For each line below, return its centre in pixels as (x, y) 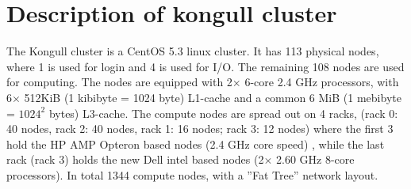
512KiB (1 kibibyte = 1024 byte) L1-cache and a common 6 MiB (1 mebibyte (213, 97)
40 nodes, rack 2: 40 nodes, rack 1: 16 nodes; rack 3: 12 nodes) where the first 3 (200, 129)
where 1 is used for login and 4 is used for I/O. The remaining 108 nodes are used (205, 66)
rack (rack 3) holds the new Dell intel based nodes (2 (135, 159)
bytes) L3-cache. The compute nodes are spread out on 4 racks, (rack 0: (223, 113)
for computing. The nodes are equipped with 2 (119, 82)
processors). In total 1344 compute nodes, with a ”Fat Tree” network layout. (192, 174)
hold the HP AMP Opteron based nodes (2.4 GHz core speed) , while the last (196, 144)
